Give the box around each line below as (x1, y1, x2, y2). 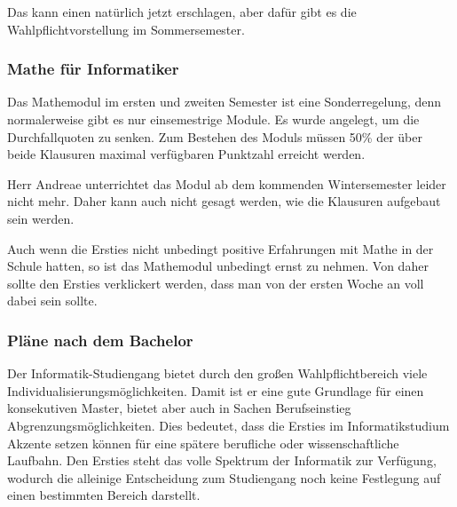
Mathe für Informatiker (7, 58, 179, 80)
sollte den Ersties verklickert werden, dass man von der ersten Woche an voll (7, 273, 424, 292)
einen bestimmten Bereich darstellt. (7, 486, 201, 504)
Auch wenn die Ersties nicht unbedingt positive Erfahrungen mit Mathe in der (7, 239, 434, 257)
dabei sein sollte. (7, 291, 98, 310)
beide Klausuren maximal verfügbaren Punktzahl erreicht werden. (7, 145, 366, 163)
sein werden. (7, 209, 75, 227)
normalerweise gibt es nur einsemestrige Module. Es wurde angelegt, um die (7, 110, 420, 128)
